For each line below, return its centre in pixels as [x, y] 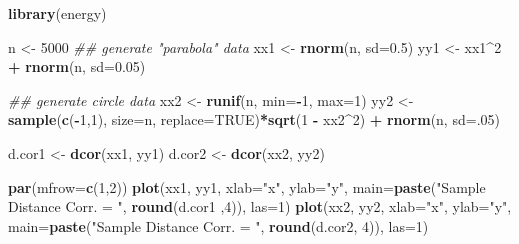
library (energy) [57, 13]
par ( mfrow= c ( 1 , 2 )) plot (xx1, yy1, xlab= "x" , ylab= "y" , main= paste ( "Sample [247, 186]
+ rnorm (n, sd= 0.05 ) [77, 66]
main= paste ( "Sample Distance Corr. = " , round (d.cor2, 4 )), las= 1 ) [218, 225]
